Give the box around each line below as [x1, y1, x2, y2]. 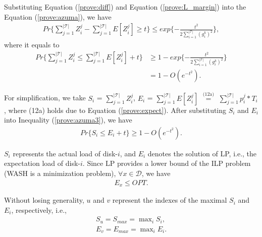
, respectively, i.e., [11, 204, 67, 215]
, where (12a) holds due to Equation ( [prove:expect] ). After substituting [4, 104, 227, 115]
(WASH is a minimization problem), [4, 168, 116, 179]
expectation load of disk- [4, 158, 80, 168]
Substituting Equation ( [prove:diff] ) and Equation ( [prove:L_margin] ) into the [4, 2, 246, 12]
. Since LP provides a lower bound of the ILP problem [82, 158, 251, 168]
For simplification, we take [4, 92, 86, 103]
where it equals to [4, 39, 60, 49]
